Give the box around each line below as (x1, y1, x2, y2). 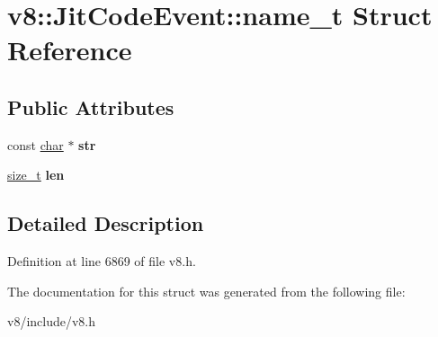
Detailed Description (7, 209, 204, 237)
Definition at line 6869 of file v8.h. (7, 252, 196, 270)
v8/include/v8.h (7, 312, 96, 331)
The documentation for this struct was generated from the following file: (7, 281, 406, 300)
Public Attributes (7, 93, 174, 120)
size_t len (7, 165, 65, 184)
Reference (7, 31, 132, 68)
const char (7, 135, 64, 154)
